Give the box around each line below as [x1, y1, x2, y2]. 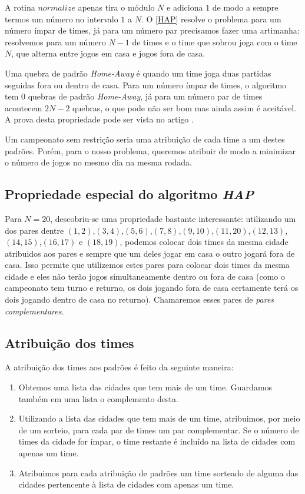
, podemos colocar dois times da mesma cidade [120, 236, 289, 248]
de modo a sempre [212, 1, 279, 13]
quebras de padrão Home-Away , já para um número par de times [28, 90, 263, 102]
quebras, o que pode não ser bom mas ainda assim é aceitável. [72, 101, 297, 114]
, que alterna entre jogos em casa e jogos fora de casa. [11, 47, 205, 59]
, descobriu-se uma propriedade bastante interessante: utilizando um [50, 212, 296, 224]
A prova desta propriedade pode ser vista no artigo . [5, 113, 194, 125]
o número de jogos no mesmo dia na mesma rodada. [5, 156, 192, 168]
